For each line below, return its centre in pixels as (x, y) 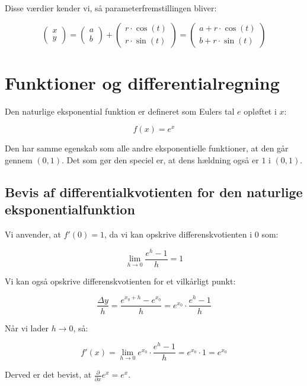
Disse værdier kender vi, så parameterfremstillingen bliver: (111, 8)
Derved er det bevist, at (48, 374)
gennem (19, 159)
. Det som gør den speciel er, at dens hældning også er (160, 159)
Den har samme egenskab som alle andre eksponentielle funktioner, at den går (147, 148)
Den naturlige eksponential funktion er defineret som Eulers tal (120, 111)
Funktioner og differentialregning (142, 82)
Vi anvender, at (33, 234)
